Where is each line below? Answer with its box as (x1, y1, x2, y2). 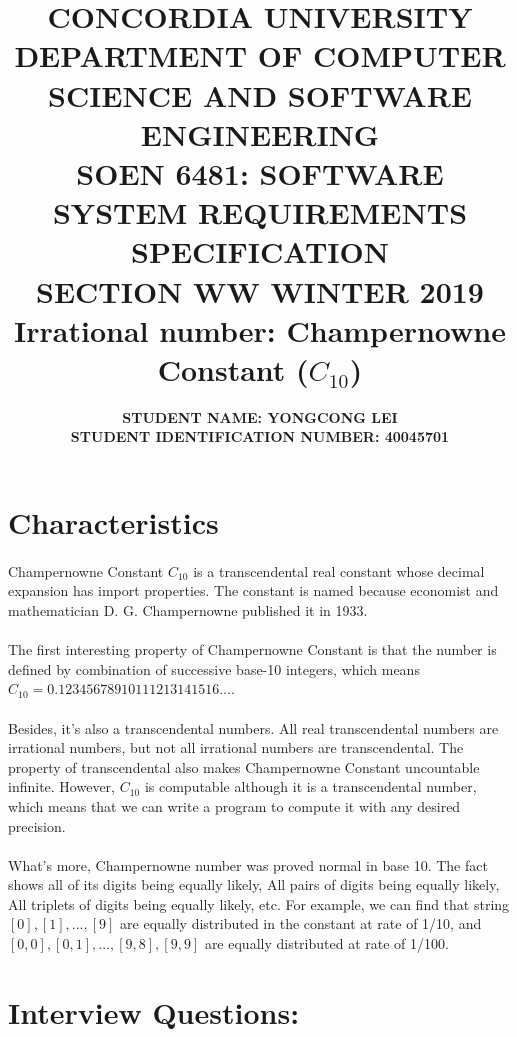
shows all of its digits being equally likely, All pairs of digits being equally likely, (8, 874, 500, 895)
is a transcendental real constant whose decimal (193, 560, 485, 581)
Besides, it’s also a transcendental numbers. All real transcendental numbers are (8, 717, 499, 738)
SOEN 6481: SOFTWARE (76, 152, 444, 193)
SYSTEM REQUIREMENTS (52, 192, 468, 233)
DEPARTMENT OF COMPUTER (14, 35, 506, 76)
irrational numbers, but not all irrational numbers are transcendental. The (8, 737, 464, 758)
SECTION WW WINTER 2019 (36, 270, 484, 311)
